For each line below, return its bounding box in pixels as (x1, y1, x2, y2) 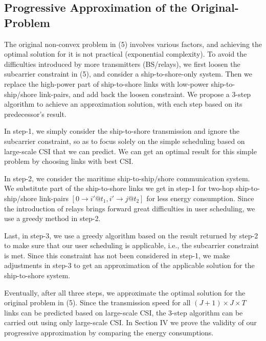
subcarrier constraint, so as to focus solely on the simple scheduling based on (4, 135, 245, 146)
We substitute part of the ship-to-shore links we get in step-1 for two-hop (4, 183, 234, 193)
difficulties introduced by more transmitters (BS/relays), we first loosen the (4, 58, 240, 69)
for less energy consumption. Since (146, 192, 254, 203)
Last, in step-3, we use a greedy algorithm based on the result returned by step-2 (4, 230, 258, 240)
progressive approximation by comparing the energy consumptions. (4, 327, 214, 338)
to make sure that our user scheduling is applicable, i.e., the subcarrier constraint (4, 240, 259, 251)
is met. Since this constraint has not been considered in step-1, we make (4, 250, 230, 260)
